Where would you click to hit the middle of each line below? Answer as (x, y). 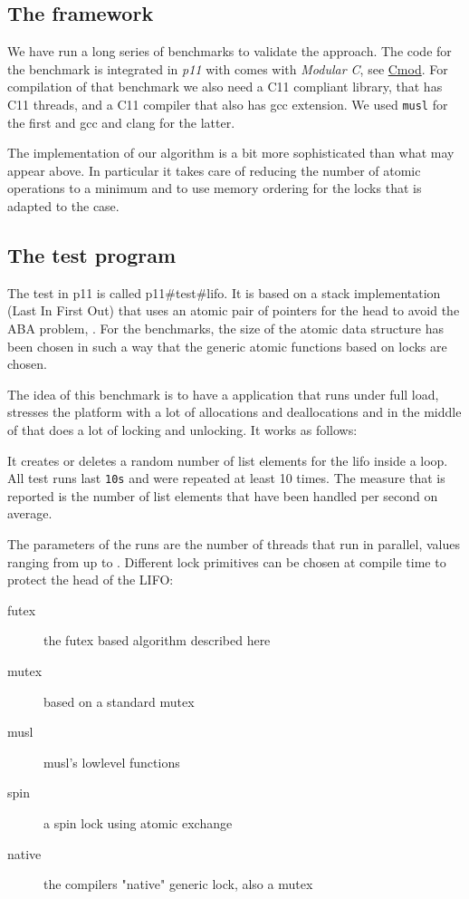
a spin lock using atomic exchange (138, 822)
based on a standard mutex (119, 701)
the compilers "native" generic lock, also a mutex (178, 884)
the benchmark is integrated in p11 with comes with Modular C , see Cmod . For (228, 68)
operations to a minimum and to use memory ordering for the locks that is (215, 188)
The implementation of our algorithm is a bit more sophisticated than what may (231, 153)
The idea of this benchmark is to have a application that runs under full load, (223, 394)
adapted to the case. (63, 206)
